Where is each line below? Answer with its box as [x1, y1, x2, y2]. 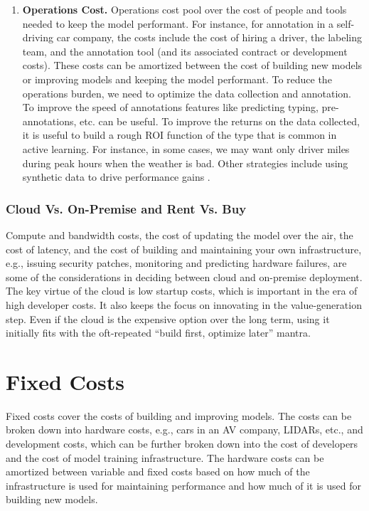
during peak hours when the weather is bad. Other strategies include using [22, 155, 348, 170]
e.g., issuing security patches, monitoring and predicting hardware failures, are [6, 255, 347, 270]
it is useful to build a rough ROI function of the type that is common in [22, 127, 337, 142]
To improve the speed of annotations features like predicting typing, [22, 100, 319, 115]
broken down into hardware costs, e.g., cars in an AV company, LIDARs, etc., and [6, 422, 363, 437]
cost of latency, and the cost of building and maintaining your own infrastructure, [6, 241, 362, 256]
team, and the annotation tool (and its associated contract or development [22, 43, 348, 58]
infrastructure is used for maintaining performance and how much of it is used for [6, 478, 362, 492]
